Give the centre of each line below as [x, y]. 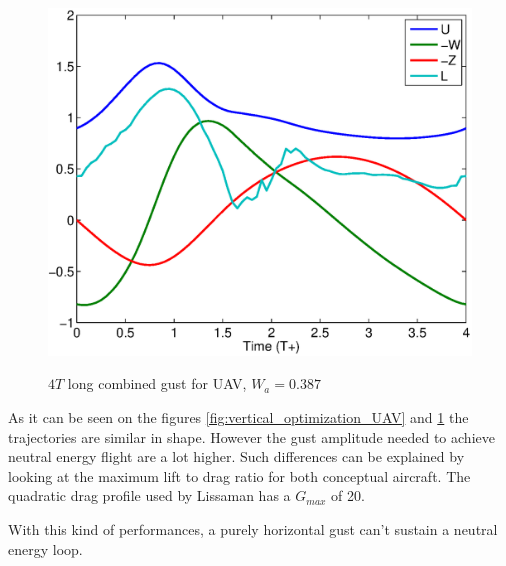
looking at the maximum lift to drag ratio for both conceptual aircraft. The [239, 475]
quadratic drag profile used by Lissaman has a [149, 495]
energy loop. [45, 548]
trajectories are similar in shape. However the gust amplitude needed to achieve [251, 436]
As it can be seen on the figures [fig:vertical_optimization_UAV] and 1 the [238, 417]
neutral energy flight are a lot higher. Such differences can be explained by [236, 456]
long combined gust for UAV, [157, 383]
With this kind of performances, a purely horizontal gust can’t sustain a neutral [253, 528]
